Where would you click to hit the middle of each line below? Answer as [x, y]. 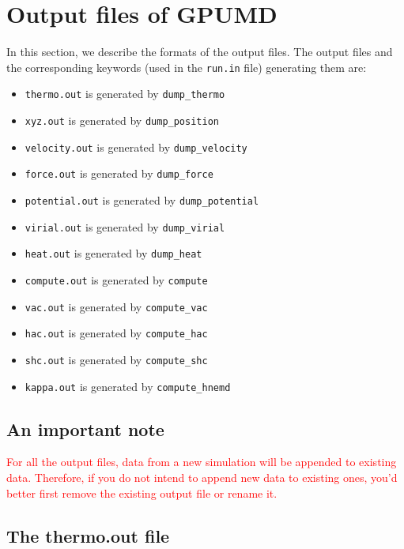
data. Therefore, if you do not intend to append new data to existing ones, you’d [202, 478]
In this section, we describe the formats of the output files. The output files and [200, 52]
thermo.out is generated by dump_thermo [125, 94]
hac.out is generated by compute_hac [116, 333]
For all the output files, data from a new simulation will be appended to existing [202, 462]
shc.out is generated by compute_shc [116, 359]
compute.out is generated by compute [116, 279]
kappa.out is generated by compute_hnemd [128, 386]
